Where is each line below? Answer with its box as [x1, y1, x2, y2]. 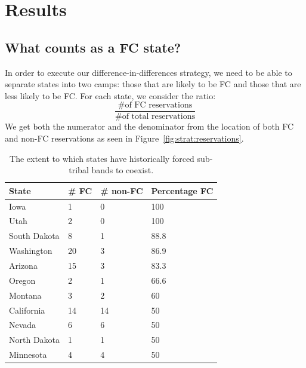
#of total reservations [115, 112, 195, 121]
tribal [69, 164, 89, 176]
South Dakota [9, 229, 60, 242]
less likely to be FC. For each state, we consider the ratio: [5, 89, 216, 102]
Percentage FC [151, 184, 214, 197]
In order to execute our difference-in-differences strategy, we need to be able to [5, 66, 292, 78]
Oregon [9, 274, 36, 286]
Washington [9, 244, 52, 257]
